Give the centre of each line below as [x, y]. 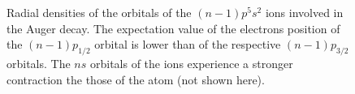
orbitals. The [39, 63]
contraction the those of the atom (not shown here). [136, 79]
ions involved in [304, 12]
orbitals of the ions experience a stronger [191, 63]
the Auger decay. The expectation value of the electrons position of [173, 28]
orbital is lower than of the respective [188, 44]
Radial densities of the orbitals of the [99, 12]
